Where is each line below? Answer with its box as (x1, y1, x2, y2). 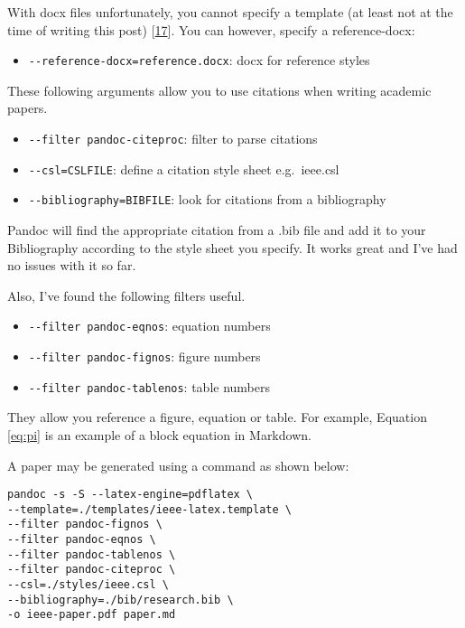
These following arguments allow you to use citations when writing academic (7, 80, 432, 99)
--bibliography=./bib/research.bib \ (7, 593, 234, 606)
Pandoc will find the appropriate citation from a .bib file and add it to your (7, 220, 426, 239)
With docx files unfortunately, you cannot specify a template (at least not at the (7, 3, 453, 21)
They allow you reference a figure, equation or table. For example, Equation (7, 408, 427, 426)
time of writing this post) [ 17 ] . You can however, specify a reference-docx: (7, 20, 415, 39)
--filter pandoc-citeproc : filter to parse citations (28, 129, 318, 148)
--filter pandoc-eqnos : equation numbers (28, 316, 271, 335)
